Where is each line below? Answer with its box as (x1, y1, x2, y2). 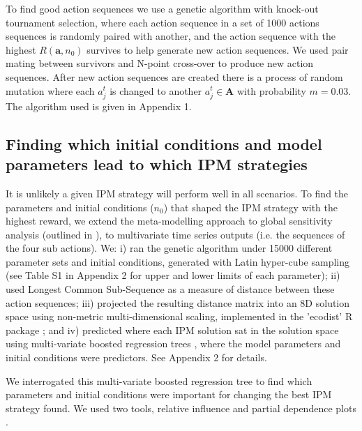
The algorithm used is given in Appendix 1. (6, 98, 192, 113)
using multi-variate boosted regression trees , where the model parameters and (6, 336, 341, 351)
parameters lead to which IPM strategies (6, 153, 308, 175)
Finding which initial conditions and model (6, 133, 322, 154)
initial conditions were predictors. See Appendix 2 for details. (6, 350, 267, 365)
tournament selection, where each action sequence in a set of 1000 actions (6, 15, 319, 29)
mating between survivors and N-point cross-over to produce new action (6, 56, 314, 70)
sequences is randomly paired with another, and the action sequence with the (6, 29, 335, 43)
